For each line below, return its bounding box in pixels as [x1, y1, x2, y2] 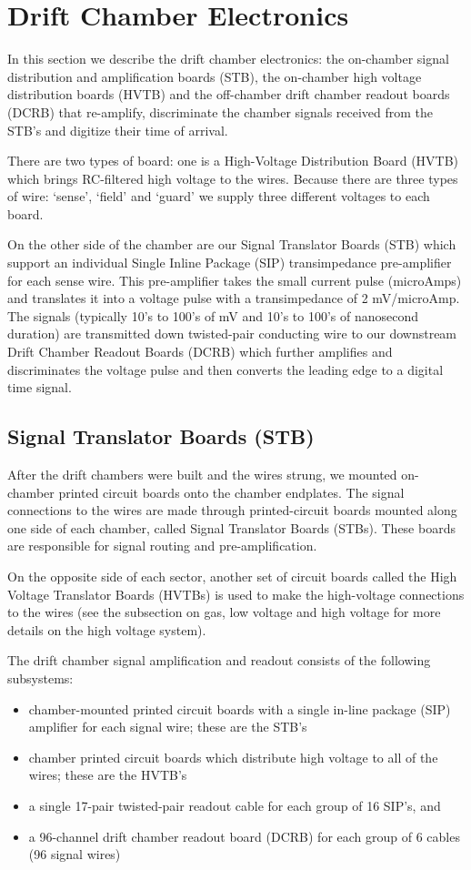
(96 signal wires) [28, 845, 121, 864]
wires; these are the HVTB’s [28, 765, 187, 784]
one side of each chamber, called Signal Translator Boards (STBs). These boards [7, 518, 456, 537]
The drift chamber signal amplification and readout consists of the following [7, 651, 431, 670]
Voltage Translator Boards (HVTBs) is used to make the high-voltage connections [7, 584, 465, 603]
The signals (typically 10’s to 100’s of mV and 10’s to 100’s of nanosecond [7, 306, 419, 325]
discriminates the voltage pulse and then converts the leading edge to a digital [7, 359, 444, 379]
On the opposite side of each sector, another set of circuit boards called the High [7, 566, 457, 585]
